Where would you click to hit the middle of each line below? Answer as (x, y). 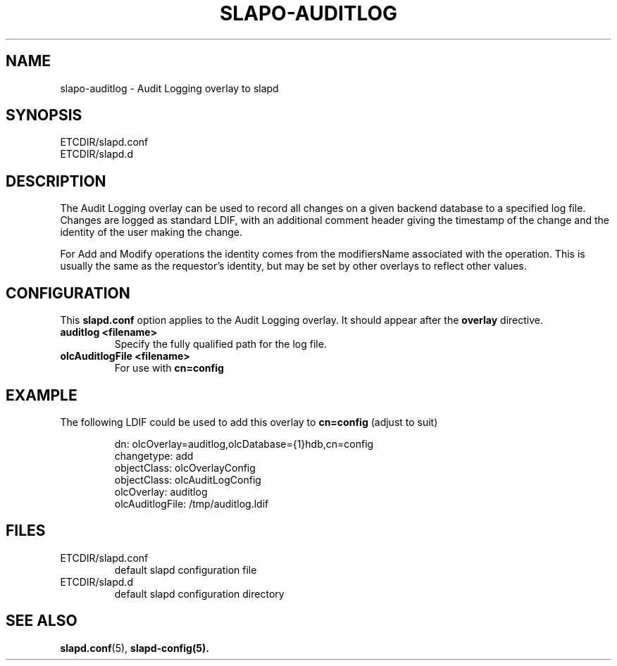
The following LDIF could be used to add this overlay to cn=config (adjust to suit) (249, 422)
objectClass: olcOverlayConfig (185, 467)
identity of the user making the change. (151, 232)
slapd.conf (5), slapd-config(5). (135, 648)
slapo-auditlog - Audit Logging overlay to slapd (169, 88)
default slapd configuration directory (199, 593)
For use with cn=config (169, 368)
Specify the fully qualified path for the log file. (220, 344)
